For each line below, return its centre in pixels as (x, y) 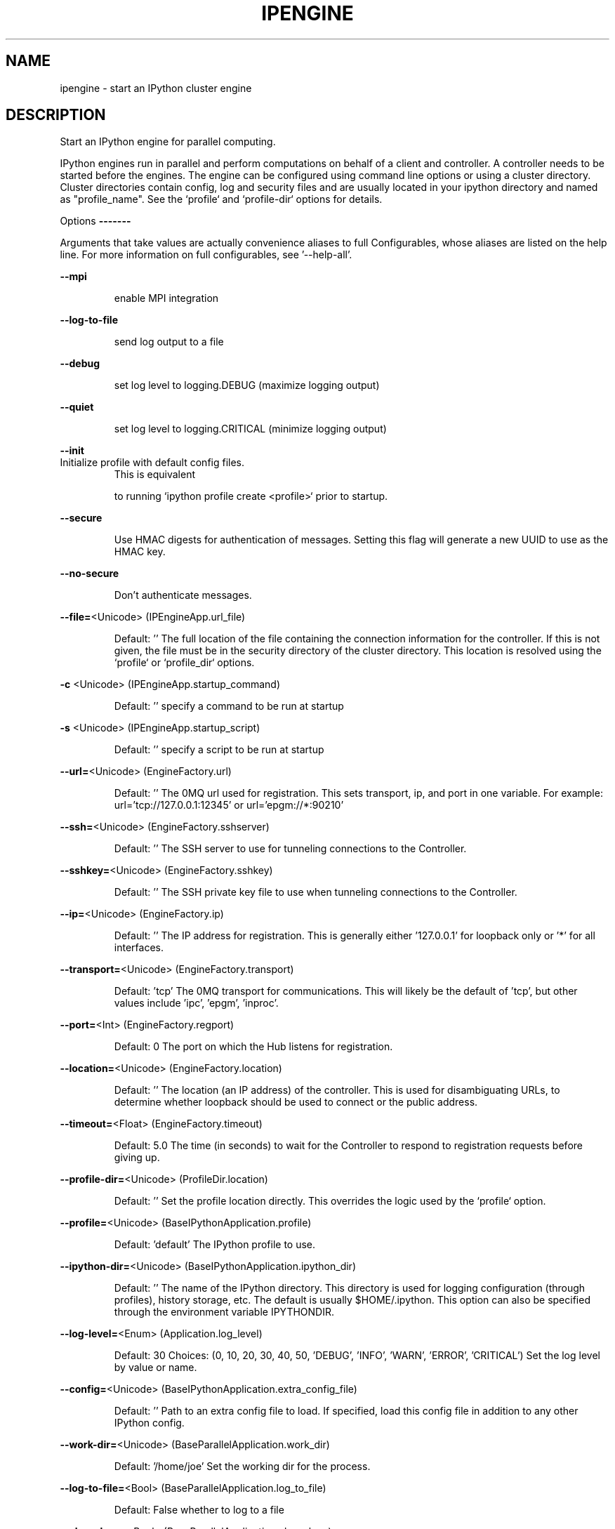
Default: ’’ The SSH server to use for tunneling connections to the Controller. (290, 849)
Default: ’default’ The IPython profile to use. (215, 1245)
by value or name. (156, 1368)
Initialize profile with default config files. (152, 463)
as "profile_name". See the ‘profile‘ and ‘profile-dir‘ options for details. (221, 199)
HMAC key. (140, 552)
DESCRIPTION (56, 115)
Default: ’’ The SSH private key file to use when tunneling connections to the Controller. (316, 892)
